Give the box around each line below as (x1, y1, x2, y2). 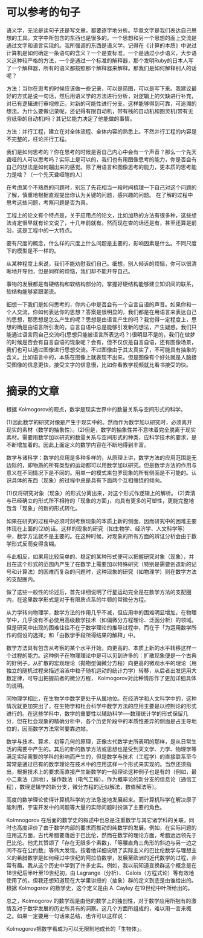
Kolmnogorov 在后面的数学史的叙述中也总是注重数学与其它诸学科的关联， (6, 816, 189, 823)
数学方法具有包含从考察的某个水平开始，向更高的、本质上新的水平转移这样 (6, 644, 192, 651)
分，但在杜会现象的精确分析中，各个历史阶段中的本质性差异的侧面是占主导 (6, 717, 192, 725)
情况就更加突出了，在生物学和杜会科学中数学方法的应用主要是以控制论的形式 (6, 702, 197, 710)
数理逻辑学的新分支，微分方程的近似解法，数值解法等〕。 (19, 783, 160, 790)
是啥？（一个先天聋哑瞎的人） (11, 170, 86, 178)
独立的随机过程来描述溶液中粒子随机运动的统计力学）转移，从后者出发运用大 (6, 667, 197, 674)
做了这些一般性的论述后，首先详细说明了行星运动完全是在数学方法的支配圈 (6, 588, 192, 596)
